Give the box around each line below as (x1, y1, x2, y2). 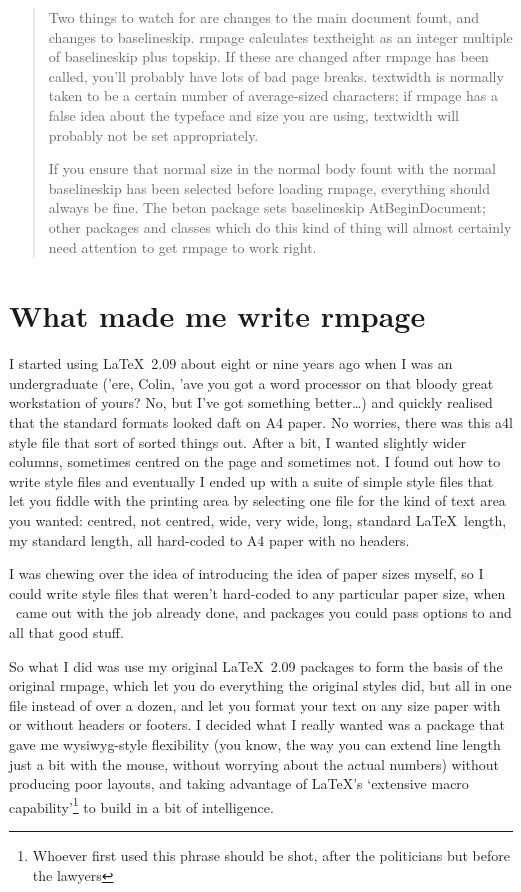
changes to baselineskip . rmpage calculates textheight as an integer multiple (48, 26, 513, 47)
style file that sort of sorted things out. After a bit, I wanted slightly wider (9, 431, 467, 452)
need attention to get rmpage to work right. (48, 236, 317, 257)
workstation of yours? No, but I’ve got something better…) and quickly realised (9, 392, 493, 413)
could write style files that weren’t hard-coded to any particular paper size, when (9, 582, 506, 603)
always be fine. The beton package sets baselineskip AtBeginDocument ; (48, 197, 486, 218)
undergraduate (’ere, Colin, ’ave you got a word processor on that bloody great (9, 372, 494, 393)
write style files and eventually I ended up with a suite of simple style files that (9, 470, 494, 491)
